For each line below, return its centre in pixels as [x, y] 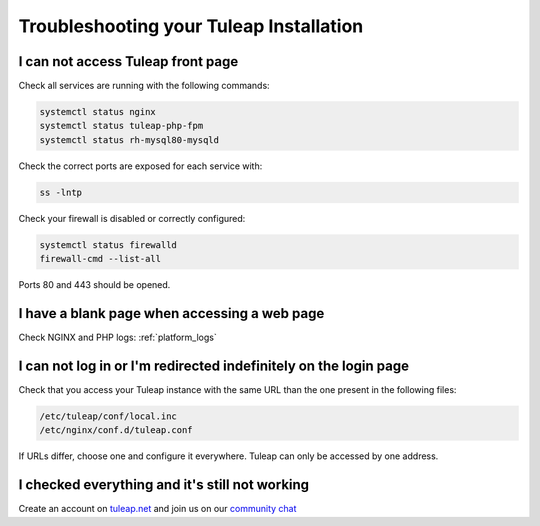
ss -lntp [61, 192]
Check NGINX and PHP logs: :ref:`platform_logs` [117, 337]
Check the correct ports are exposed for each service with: [140, 166]
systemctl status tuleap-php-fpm [121, 126]
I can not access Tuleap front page [128, 61]
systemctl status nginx [98, 112]
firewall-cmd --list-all [100, 259]
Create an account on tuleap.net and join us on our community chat [157, 509]
